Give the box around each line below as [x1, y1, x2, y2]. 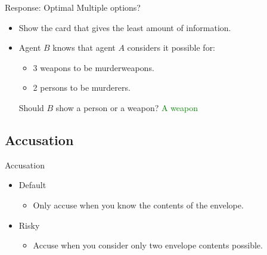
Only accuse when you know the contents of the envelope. [33, 198, 244, 211]
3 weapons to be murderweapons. [33, 61, 154, 73]
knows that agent [52, 41, 116, 54]
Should [18, 101, 44, 113]
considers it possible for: [127, 41, 216, 54]
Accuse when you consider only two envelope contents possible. [33, 239, 263, 251]
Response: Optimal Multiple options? [5, 1, 141, 13]
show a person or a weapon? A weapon [55, 101, 198, 113]
